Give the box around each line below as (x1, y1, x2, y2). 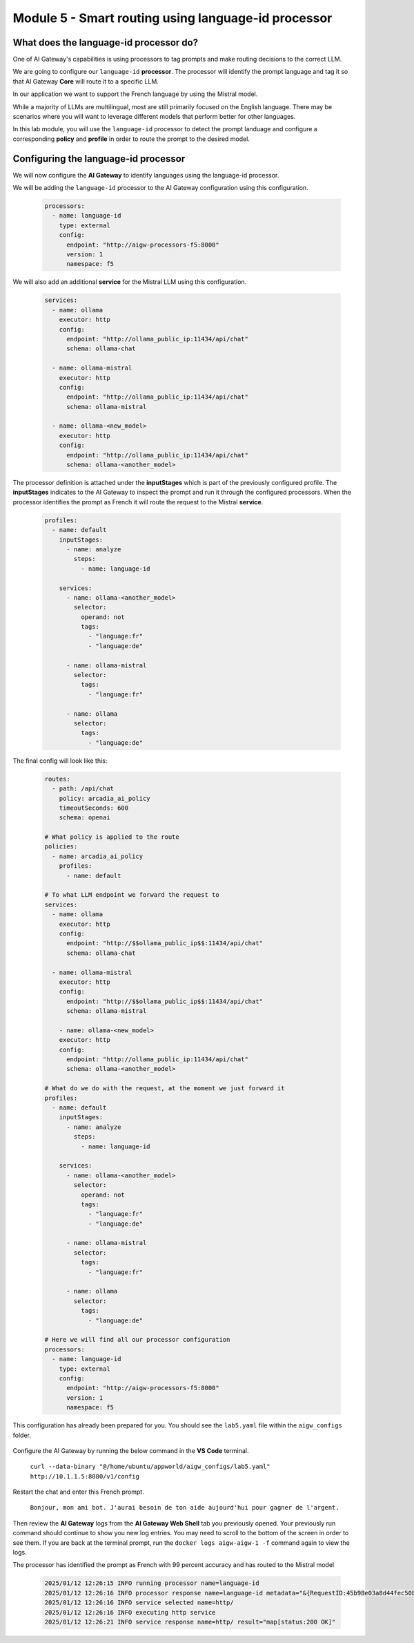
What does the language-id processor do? (12, 37, 199, 48)
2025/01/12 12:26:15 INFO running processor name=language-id (44, 1579, 259, 1587)
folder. (12, 1431, 31, 1439)
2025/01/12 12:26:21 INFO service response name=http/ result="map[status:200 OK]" (44, 1617, 336, 1626)
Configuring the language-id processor (12, 153, 186, 164)
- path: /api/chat (52, 785, 114, 792)
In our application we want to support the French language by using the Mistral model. (12, 90, 258, 98)
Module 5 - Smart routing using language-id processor (12, 10, 333, 26)
